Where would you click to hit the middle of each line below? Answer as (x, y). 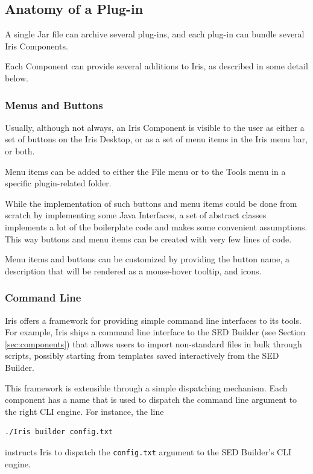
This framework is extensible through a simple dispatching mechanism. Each (146, 387)
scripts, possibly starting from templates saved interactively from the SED (142, 355)
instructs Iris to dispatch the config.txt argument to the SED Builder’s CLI (148, 451)
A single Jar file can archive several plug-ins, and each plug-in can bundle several (155, 34)
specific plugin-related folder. (58, 183)
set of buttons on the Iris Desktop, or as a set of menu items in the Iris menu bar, (156, 139)
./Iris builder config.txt (59, 432)
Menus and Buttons (54, 105)
